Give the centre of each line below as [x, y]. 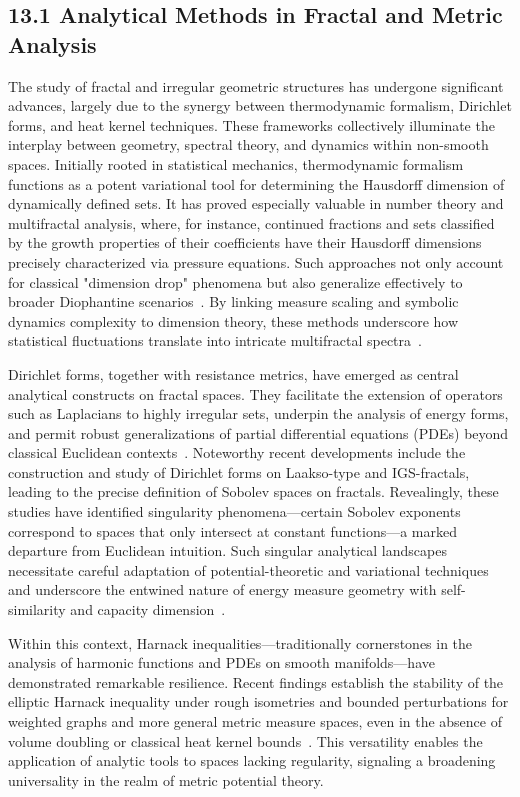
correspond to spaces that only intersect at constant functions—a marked [232, 530]
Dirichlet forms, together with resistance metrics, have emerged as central [233, 373]
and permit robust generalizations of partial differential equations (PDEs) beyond [258, 432]
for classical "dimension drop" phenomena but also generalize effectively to [235, 281]
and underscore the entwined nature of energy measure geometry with [222, 589]
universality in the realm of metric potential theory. [166, 779]
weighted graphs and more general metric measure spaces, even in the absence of [255, 721]
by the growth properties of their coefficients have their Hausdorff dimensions [245, 242]
